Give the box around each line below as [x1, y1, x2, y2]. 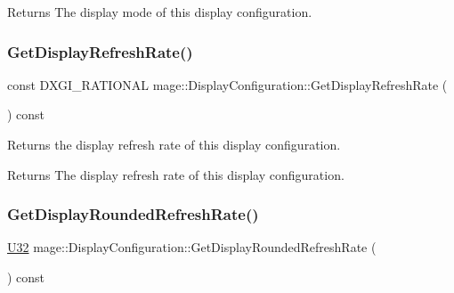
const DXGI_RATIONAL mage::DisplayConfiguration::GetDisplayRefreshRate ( [7, 75, 448, 94]
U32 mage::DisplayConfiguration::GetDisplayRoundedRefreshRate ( [7, 238, 377, 256]
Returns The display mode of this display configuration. [7, 3, 312, 20]
